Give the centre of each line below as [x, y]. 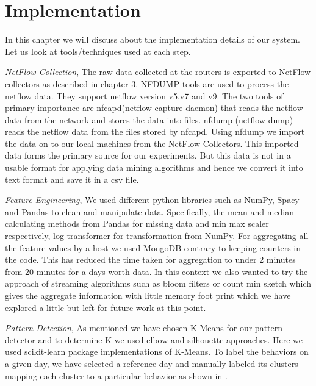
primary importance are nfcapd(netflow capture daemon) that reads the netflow [154, 108]
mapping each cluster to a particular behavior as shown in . [116, 375]
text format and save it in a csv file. [72, 179]
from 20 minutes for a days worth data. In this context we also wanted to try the [156, 271]
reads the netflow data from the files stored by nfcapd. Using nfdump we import [155, 131]
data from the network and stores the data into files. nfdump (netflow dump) [149, 119]
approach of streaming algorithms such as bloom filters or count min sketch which [158, 283]
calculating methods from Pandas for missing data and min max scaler [137, 223]
